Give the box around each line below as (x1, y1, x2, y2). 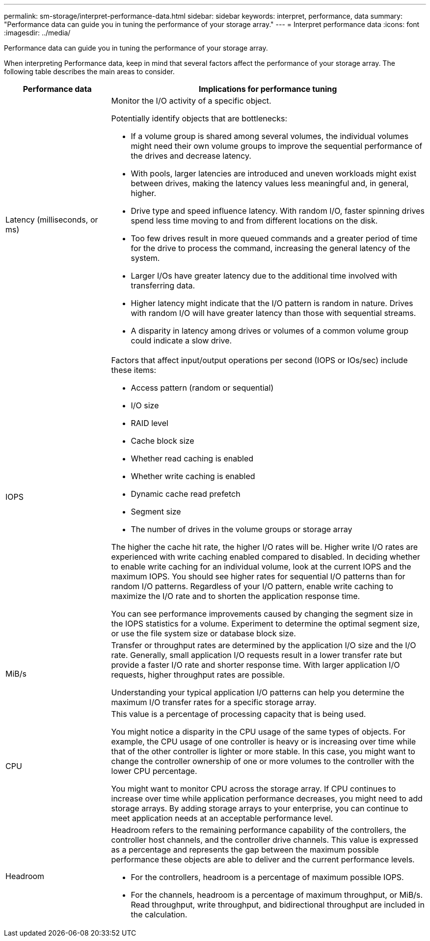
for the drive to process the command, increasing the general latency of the (131, 243, 410, 253)
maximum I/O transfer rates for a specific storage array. (111, 697, 317, 707)
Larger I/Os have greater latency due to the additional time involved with (131, 271, 397, 281)
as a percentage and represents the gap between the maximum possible (111, 845, 379, 855)
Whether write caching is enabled (131, 471, 255, 481)
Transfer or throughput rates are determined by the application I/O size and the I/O (111, 640, 416, 650)
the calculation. (131, 910, 188, 919)
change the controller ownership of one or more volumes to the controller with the (111, 756, 414, 766)
